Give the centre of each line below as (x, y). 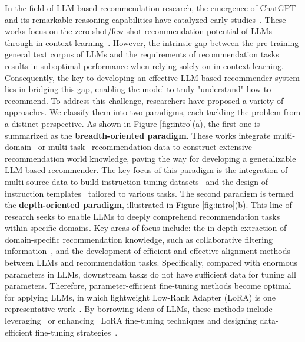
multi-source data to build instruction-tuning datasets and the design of (136, 181)
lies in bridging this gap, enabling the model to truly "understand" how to (138, 89)
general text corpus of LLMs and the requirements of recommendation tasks (142, 54)
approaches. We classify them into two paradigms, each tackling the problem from (153, 112)
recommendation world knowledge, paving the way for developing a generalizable (150, 158)
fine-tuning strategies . (76, 332)
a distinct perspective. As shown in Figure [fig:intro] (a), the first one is (132, 123)
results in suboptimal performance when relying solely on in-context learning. (144, 65)
